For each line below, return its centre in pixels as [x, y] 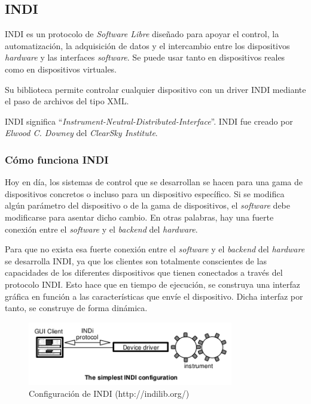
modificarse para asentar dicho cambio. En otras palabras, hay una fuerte [139, 217]
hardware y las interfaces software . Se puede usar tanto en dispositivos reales [145, 57]
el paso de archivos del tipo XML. [67, 101]
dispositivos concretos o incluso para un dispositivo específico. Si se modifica [145, 193]
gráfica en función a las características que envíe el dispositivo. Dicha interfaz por [154, 296]
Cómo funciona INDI [57, 159]
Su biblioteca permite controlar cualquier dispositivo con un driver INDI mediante [155, 89]
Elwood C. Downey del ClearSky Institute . [81, 133]
